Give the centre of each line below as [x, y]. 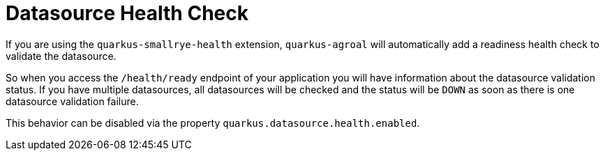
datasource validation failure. [72, 101]
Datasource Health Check [127, 13]
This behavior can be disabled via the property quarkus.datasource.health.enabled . [213, 123]
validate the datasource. [61, 56]
